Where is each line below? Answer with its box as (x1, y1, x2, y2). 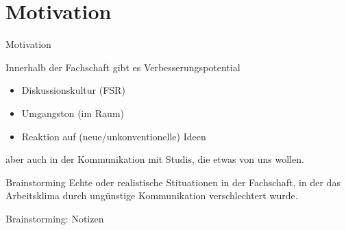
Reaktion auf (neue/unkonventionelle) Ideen (21, 129, 206, 143)
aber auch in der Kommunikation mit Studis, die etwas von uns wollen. (5, 152, 304, 166)
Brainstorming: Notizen (5, 211, 104, 225)
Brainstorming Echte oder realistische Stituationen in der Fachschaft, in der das (5, 175, 341, 189)
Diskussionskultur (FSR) (21, 83, 125, 97)
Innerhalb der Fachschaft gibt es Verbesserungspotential (5, 60, 240, 74)
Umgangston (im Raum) (21, 105, 125, 120)
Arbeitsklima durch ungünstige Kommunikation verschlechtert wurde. (5, 188, 298, 203)
